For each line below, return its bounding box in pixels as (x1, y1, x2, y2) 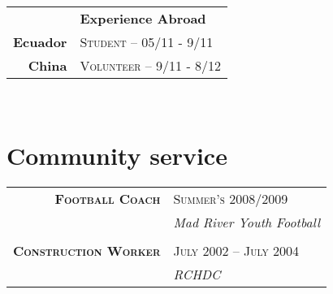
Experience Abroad (80, 9, 206, 28)
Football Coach (54, 188, 161, 208)
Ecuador (13, 32, 67, 51)
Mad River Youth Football (173, 212, 321, 231)
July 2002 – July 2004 (173, 240, 300, 260)
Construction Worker (13, 240, 161, 260)
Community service (6, 138, 227, 171)
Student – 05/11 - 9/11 (80, 32, 214, 51)
